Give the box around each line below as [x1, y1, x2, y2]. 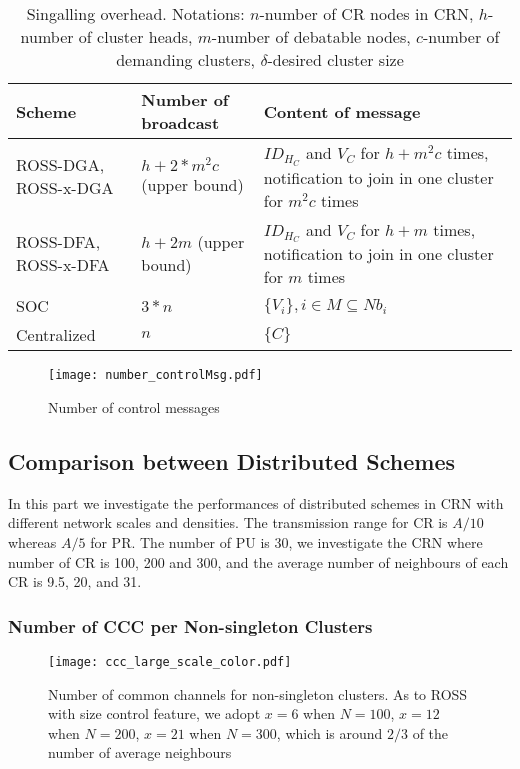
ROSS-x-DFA [16, 253, 110, 277]
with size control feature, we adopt [48, 703, 261, 724]
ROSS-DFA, [16, 230, 101, 254]
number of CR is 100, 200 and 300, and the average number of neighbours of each [8, 551, 509, 572]
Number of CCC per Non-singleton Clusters [8, 613, 373, 638]
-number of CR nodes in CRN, [259, 2, 474, 25]
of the [412, 722, 449, 743]
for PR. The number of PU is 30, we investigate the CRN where [90, 532, 483, 553]
